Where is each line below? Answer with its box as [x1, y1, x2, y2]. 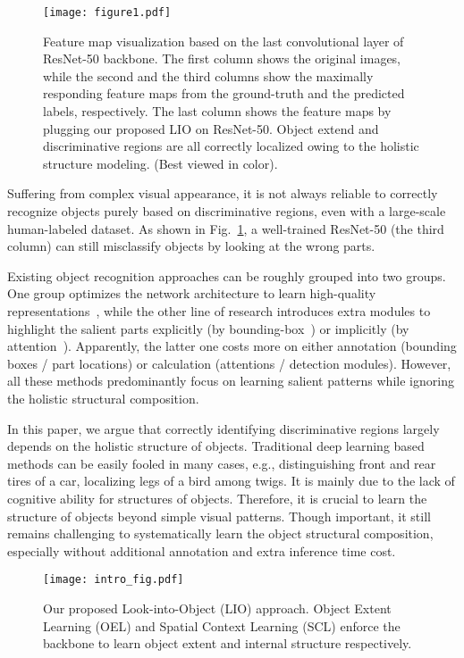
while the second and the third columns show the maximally [43, 66, 374, 85]
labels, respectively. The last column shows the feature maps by [43, 102, 392, 121]
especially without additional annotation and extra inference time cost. [7, 541, 396, 560]
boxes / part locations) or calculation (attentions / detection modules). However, [7, 354, 451, 372]
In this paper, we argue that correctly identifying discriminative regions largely [7, 419, 440, 437]
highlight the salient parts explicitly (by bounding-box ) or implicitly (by [7, 319, 409, 337]
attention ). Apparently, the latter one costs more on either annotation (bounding [7, 337, 457, 355]
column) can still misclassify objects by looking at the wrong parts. [7, 237, 375, 255]
